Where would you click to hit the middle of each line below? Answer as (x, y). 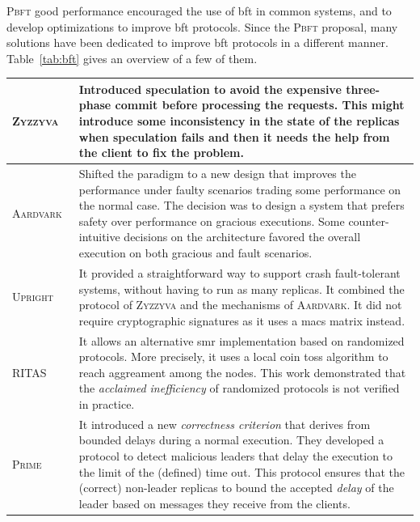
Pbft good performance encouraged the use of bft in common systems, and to (199, 11)
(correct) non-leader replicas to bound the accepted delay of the (236, 488)
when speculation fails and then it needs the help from (234, 136)
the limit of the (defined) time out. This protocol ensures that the (241, 471)
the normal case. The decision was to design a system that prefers (241, 205)
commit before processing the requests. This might (260, 105)
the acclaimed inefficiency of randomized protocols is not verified (239, 388)
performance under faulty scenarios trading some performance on (240, 189)
